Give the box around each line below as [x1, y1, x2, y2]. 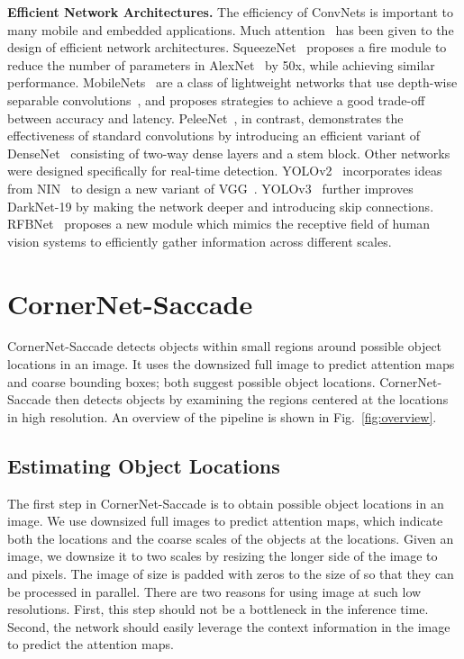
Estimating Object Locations [7, 451, 280, 479]
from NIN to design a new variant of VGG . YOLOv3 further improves [7, 178, 414, 197]
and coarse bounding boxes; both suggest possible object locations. [7, 372, 376, 391]
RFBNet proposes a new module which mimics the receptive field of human [7, 214, 431, 233]
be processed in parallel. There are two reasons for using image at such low [7, 582, 422, 600]
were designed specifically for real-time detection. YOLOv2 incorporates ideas [7, 161, 442, 180]
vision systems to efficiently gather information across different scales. [7, 231, 392, 250]
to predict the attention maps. [7, 635, 174, 654]
